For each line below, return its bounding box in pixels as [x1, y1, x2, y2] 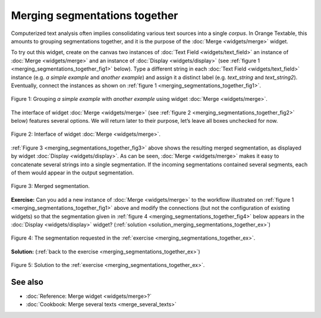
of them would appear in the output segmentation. [11, 169, 134, 176]
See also [11, 276, 44, 287]
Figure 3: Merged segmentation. [11, 183, 90, 190]
